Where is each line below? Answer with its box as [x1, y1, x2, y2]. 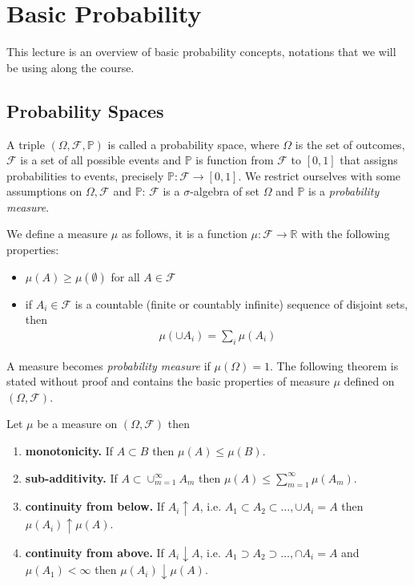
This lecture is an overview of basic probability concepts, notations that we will [6, 43, 396, 60]
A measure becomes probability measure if [6, 357, 211, 374]
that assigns [340, 152, 398, 168]
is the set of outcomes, [295, 135, 405, 152]
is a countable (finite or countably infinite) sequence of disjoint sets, [74, 295, 408, 312]
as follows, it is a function [121, 225, 247, 242]
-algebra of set [190, 183, 260, 200]
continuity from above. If [25, 544, 164, 560]
